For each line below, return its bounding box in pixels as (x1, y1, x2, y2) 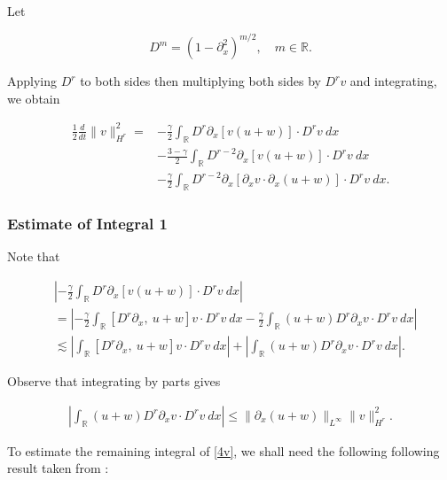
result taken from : (7, 459, 109, 477)
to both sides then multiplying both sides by (80, 72, 321, 90)
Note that (7, 247, 60, 266)
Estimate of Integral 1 (7, 213, 168, 235)
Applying (7, 72, 58, 90)
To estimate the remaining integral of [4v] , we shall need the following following (7, 441, 440, 460)
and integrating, (349, 72, 437, 90)
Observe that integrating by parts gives (7, 372, 221, 391)
